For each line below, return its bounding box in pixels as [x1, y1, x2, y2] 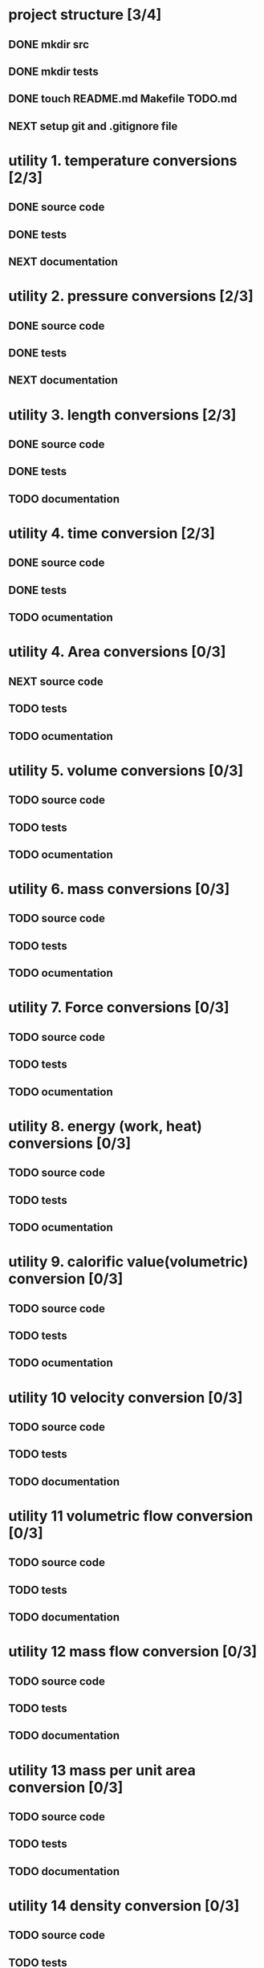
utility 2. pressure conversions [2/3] [8, 287, 254, 306]
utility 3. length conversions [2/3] [8, 405, 237, 424]
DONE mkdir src [8, 38, 90, 51]
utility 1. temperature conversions [8, 151, 238, 169]
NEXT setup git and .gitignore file [8, 119, 178, 133]
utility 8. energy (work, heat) [8, 1117, 203, 1135]
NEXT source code [8, 674, 104, 688]
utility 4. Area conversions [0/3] [8, 643, 226, 661]
